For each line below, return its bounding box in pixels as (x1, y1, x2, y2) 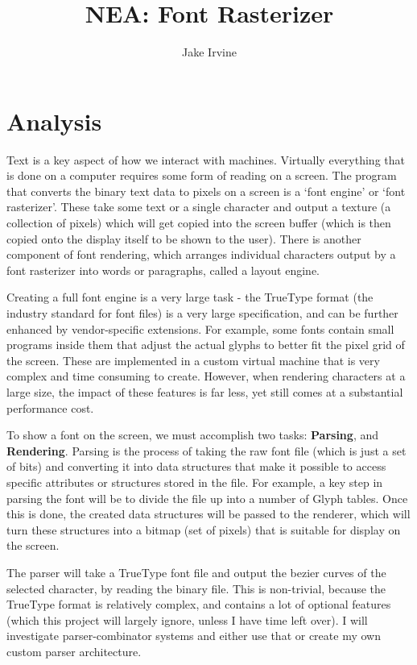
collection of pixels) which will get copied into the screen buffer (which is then (6, 214, 391, 231)
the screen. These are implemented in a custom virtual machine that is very (6, 351, 380, 368)
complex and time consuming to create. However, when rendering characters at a (6, 368, 406, 384)
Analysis (6, 104, 102, 137)
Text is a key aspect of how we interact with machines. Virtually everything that (6, 151, 405, 168)
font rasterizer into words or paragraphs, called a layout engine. (6, 261, 320, 278)
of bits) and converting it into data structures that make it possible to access (6, 458, 386, 475)
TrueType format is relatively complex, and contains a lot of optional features (6, 596, 391, 613)
